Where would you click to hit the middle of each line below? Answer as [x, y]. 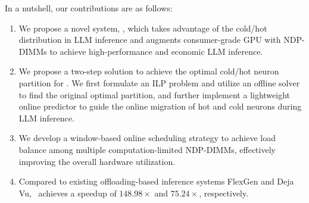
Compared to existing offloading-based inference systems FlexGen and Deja [156, 181]
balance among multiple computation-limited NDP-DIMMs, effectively [147, 149]
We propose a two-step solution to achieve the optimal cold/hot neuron [149, 71]
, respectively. [224, 193]
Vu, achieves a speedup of [68, 193]
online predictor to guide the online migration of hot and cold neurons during [160, 106]
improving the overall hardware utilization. [97, 161]
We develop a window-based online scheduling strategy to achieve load [147, 138]
